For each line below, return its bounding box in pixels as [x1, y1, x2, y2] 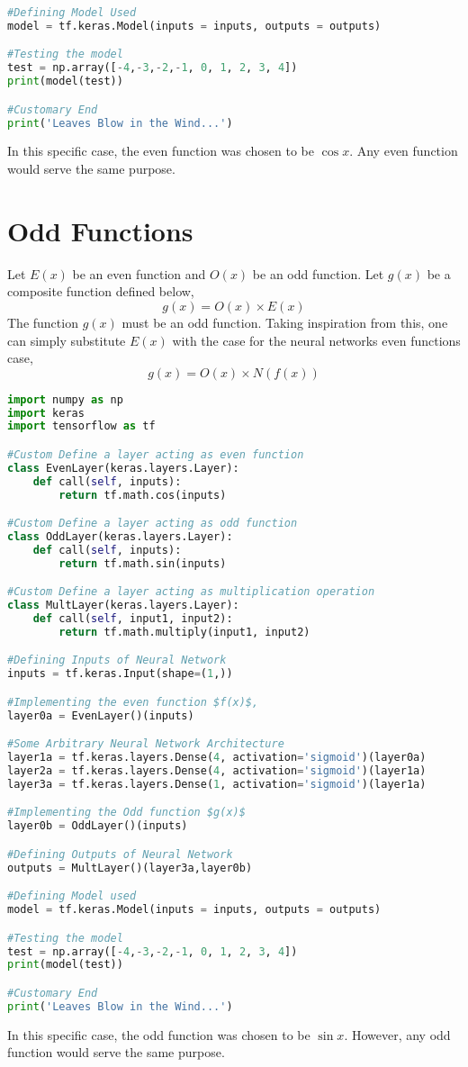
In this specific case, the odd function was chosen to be [7, 1025, 310, 1044]
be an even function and [72, 264, 206, 283]
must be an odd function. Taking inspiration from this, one [121, 312, 448, 331]
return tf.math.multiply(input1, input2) [58, 625, 310, 638]
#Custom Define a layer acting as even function [7, 448, 304, 461]
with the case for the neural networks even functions [172, 330, 461, 349]
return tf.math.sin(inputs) [58, 556, 227, 570]
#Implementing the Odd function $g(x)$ [7, 806, 246, 819]
